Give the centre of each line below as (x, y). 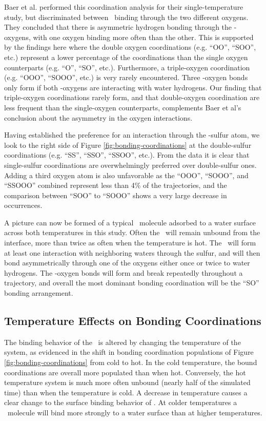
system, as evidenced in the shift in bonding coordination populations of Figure (129, 352)
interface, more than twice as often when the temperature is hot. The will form (130, 243)
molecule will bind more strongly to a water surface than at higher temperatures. (135, 412)
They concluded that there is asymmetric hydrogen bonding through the (118, 27)
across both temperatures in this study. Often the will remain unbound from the (132, 232)
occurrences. (23, 205)
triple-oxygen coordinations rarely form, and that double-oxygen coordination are (132, 97)
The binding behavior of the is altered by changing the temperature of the (122, 342)
